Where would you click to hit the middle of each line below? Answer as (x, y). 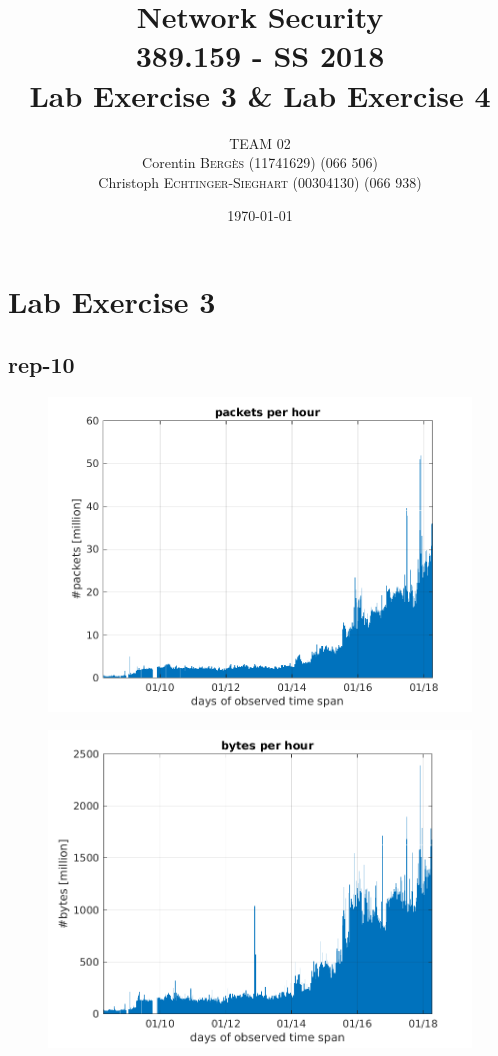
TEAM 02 (260, 142)
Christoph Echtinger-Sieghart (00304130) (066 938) (260, 181)
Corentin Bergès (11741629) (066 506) (260, 162)
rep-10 (41, 364)
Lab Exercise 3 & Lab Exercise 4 (260, 94)
